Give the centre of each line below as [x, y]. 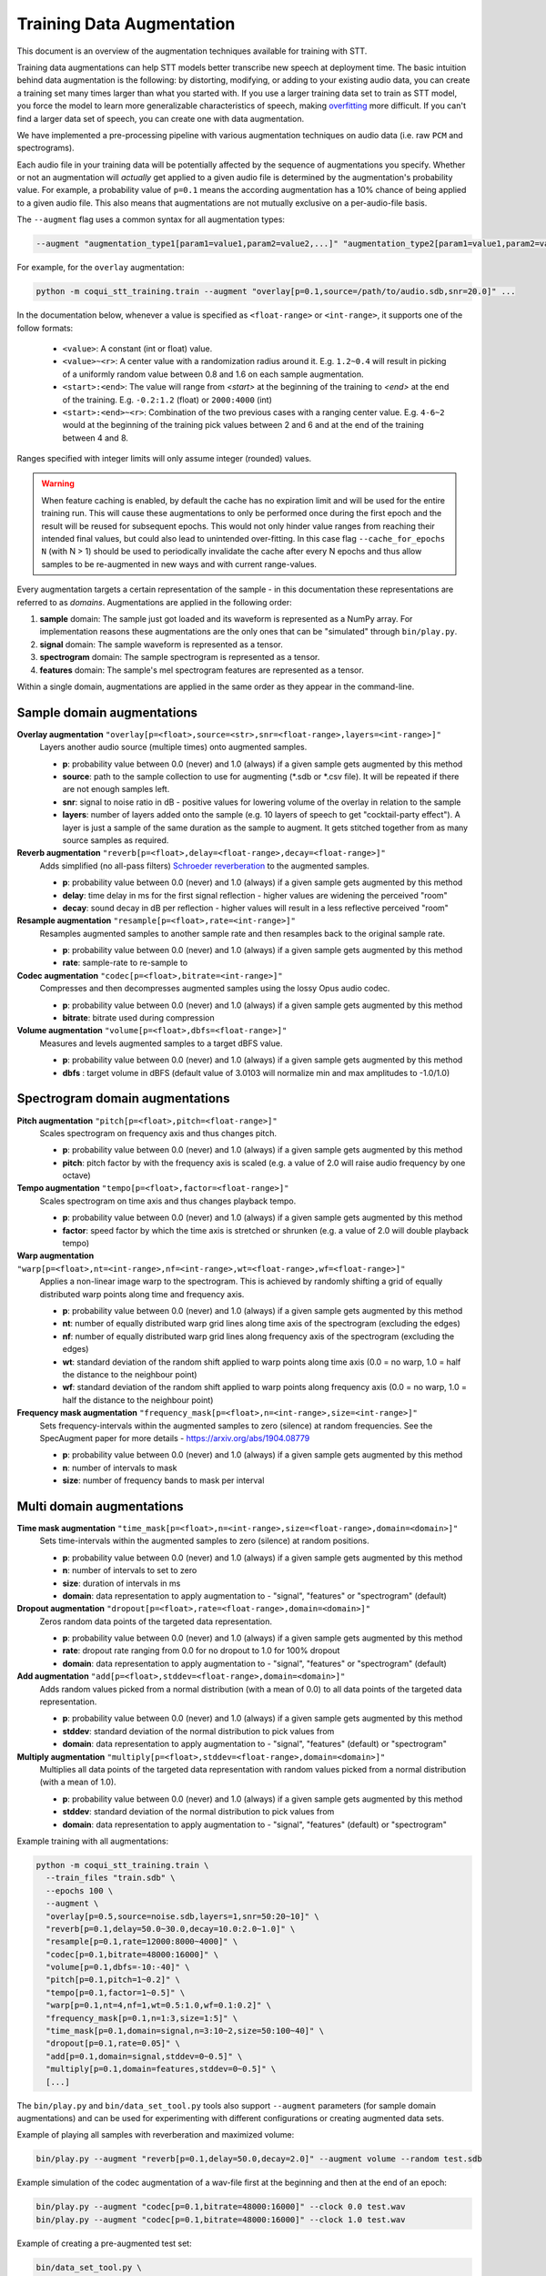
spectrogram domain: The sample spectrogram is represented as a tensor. [180, 657]
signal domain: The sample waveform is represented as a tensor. [162, 644]
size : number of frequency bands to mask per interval [163, 1480]
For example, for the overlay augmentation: [101, 268]
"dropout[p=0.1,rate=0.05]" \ [113, 2043]
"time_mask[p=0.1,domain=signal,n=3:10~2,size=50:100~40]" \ [185, 2031]
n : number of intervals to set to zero [130, 1570]
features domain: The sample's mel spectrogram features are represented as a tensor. [202, 670]
